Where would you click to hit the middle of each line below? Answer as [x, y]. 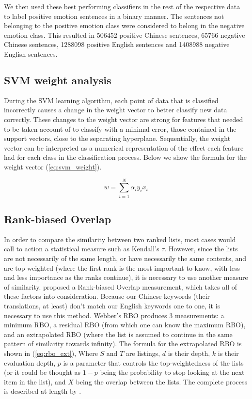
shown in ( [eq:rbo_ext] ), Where [51, 353]
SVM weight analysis [58, 80]
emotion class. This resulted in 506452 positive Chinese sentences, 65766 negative [125, 35]
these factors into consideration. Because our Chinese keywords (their [107, 296]
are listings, [143, 353]
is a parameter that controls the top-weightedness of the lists [153, 362]
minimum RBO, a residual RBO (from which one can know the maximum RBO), [125, 325]
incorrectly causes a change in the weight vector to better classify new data [116, 110]
